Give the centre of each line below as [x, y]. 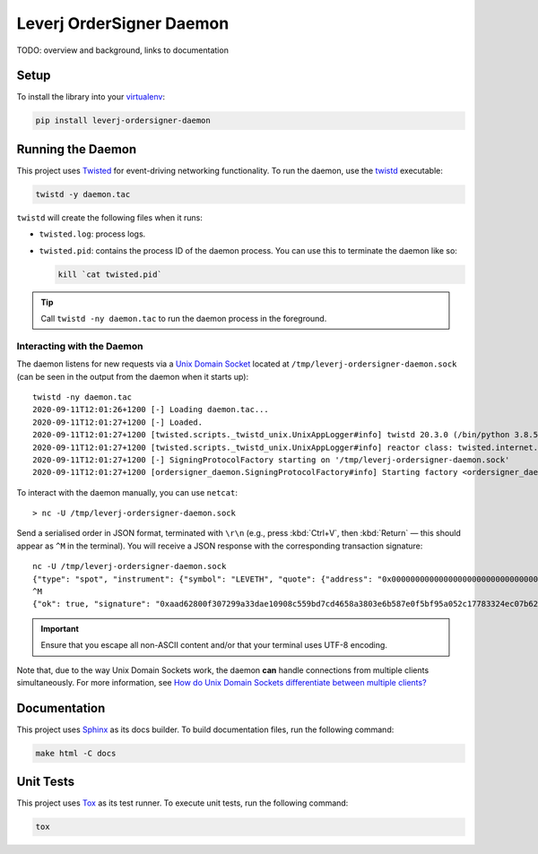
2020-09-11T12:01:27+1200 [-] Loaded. [118, 422]
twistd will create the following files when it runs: [110, 217]
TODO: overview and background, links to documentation [122, 50]
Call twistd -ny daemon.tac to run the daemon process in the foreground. [184, 319]
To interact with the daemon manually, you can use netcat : [127, 492]
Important [60, 628]
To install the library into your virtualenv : [91, 97]
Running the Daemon [77, 149]
